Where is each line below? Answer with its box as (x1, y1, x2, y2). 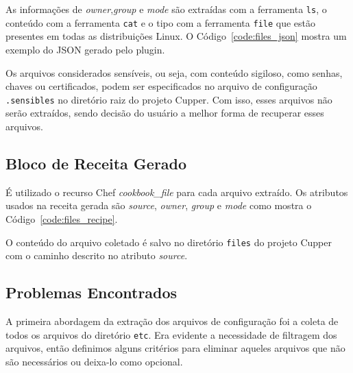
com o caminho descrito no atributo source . (5, 248, 188, 263)
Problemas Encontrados (5, 282, 178, 303)
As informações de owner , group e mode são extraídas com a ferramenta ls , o (5, 2, 327, 16)
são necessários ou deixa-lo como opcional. (5, 354, 183, 368)
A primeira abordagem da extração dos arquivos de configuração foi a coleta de (5, 313, 339, 328)
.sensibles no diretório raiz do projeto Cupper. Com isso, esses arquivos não (5, 92, 332, 106)
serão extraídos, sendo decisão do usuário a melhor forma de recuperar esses (5, 106, 324, 120)
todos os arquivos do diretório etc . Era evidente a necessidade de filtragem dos (5, 327, 337, 341)
